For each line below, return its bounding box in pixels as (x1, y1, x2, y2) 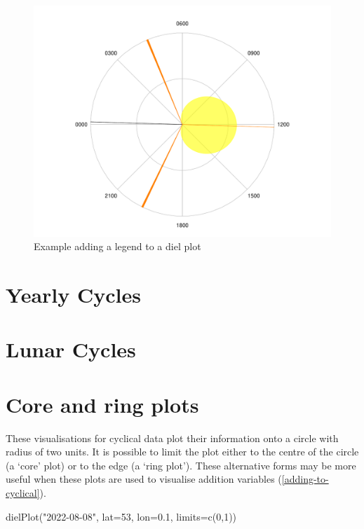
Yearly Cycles (6, 280, 141, 308)
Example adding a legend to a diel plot (34, 239, 201, 254)
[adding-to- (281, 472, 329, 486)
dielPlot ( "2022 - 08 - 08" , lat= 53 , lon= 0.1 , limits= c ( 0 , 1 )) (6, 509, 237, 523)
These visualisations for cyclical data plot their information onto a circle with (6, 430, 339, 445)
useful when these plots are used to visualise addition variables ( (6, 472, 282, 486)
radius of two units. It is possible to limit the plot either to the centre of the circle (6, 444, 359, 459)
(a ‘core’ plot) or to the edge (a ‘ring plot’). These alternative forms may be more (6, 458, 356, 472)
